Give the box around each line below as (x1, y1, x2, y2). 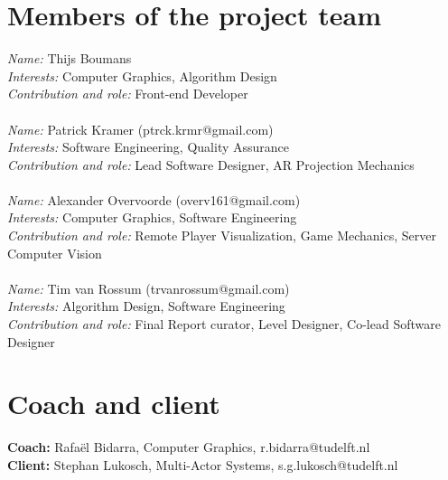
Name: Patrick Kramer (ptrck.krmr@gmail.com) (7, 119, 274, 138)
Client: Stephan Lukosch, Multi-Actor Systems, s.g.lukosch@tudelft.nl (7, 455, 398, 474)
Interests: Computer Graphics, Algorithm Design (7, 66, 277, 85)
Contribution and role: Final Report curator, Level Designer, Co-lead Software (7, 315, 441, 334)
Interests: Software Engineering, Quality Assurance (7, 137, 290, 156)
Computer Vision (7, 243, 102, 262)
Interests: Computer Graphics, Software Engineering (7, 208, 297, 227)
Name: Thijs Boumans (7, 49, 132, 68)
